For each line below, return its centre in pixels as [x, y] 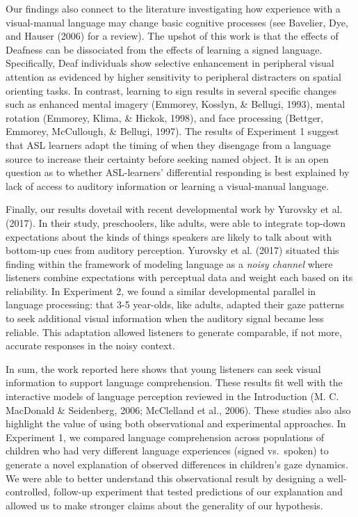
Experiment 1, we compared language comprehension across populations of [165, 437]
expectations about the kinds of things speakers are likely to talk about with [169, 236]
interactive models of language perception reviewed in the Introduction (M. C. [172, 396]
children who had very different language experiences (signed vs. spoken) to [167, 451]
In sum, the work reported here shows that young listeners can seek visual [163, 368]
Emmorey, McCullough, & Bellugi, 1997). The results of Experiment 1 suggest [172, 131]
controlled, [28, 492]
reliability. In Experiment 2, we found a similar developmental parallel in [161, 291]
